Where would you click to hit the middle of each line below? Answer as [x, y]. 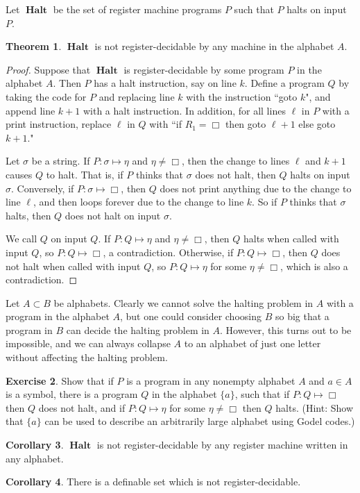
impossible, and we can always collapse [88, 343]
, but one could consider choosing [191, 316]
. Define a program [284, 83]
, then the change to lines [235, 161]
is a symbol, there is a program [72, 394]
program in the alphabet [58, 316]
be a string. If [61, 161]
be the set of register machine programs [137, 9]
